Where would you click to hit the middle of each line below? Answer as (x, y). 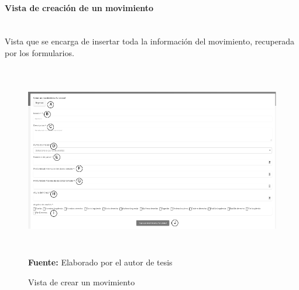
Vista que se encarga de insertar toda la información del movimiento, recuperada (150, 41)
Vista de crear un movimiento (82, 282)
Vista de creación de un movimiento (79, 7)
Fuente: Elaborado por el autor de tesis (100, 262)
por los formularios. (39, 52)
